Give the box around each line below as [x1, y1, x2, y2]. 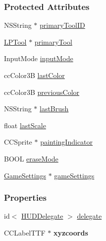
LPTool [4, 36, 27, 47]
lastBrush [40, 103, 69, 114]
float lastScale [4, 120, 46, 130]
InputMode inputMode [4, 53, 73, 64]
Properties [4, 191, 47, 204]
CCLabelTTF [4, 227, 46, 238]
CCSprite [4, 137, 32, 147]
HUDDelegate [21, 211, 63, 221]
